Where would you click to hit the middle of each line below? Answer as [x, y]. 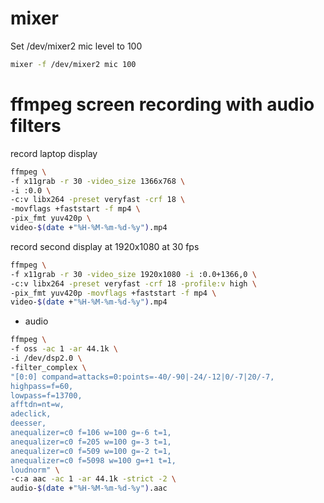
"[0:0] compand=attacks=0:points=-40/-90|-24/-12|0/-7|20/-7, [142, 377]
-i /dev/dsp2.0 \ [46, 358]
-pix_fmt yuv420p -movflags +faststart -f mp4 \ [113, 293]
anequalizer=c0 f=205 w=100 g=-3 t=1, [91, 442]
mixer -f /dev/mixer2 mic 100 [73, 64]
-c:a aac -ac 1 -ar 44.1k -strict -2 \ [93, 479]
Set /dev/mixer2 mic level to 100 [76, 46]
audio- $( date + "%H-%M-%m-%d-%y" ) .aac [89, 488]
